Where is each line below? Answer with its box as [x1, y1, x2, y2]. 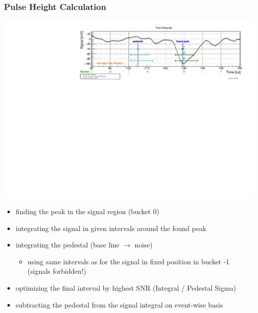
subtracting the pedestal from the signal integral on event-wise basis [15, 299, 223, 310]
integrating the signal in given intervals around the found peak [15, 223, 206, 233]
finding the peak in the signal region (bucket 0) [15, 206, 159, 216]
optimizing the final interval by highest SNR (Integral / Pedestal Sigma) [15, 282, 236, 293]
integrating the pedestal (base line [15, 239, 120, 250]
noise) [134, 239, 153, 250]
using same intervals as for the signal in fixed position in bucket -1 [27, 256, 230, 266]
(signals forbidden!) [27, 266, 86, 276]
